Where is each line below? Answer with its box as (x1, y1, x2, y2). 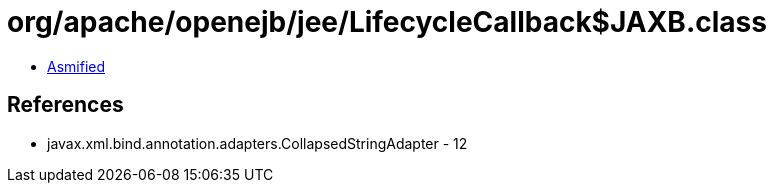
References (7, 92, 124, 118)
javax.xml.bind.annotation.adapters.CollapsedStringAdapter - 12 (47, 134, 468, 152)
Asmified (47, 57, 106, 75)
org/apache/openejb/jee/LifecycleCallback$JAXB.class (7, 5, 767, 39)
